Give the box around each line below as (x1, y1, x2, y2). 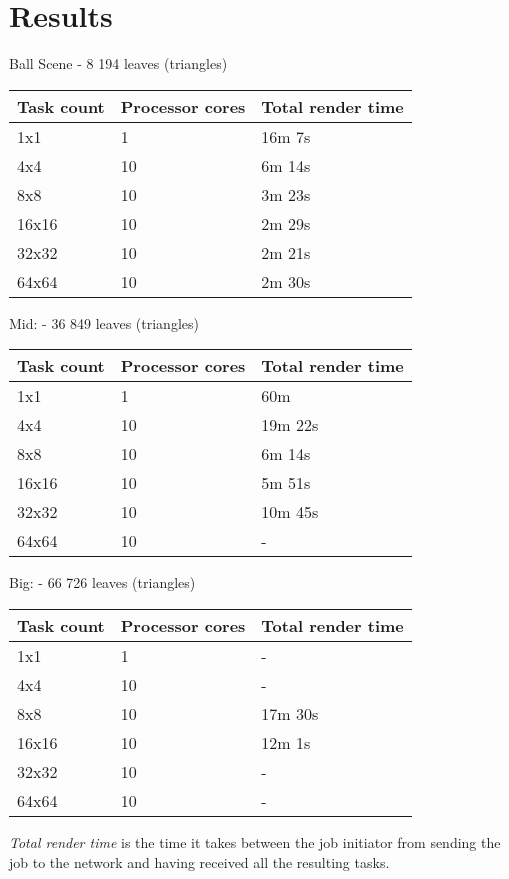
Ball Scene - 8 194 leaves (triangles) (9, 53, 228, 74)
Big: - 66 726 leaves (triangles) (9, 572, 196, 593)
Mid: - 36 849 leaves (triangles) (9, 312, 199, 333)
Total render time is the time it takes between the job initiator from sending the (9, 831, 501, 852)
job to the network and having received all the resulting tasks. (9, 851, 390, 872)
